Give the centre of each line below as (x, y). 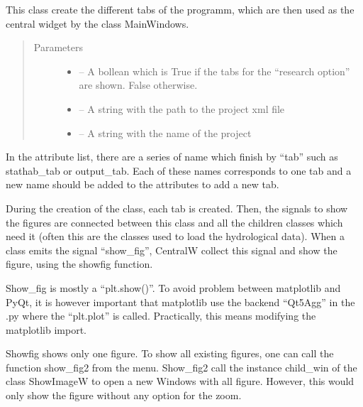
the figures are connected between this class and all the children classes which (174, 222)
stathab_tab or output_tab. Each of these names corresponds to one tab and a (179, 170)
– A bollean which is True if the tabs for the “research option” (214, 71)
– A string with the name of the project (165, 132)
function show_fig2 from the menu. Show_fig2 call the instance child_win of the (181, 367)
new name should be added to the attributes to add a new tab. (143, 184)
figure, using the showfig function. (79, 264)
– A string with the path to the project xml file (182, 108)
